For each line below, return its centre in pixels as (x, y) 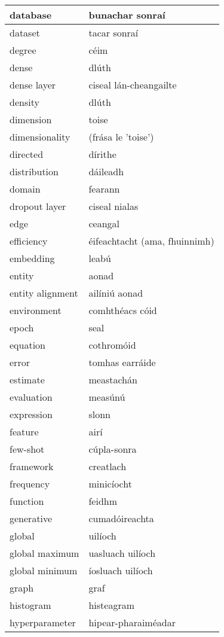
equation (28, 345)
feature (24, 432)
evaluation (31, 397)
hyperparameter (43, 622)
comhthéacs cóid (123, 310)
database (31, 15)
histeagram (112, 605)
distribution (34, 171)
